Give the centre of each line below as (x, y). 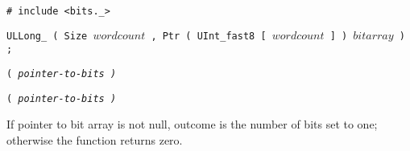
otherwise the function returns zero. (95, 139)
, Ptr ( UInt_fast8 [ (209, 36)
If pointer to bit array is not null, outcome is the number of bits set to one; (192, 124)
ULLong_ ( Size (47, 36)
